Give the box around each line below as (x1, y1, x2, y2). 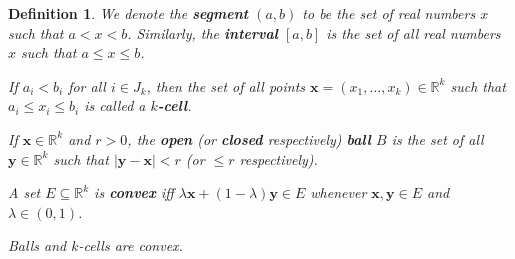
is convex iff (94, 182, 174, 203)
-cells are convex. (78, 235, 183, 256)
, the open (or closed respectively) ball (127, 128, 372, 149)
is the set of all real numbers (326, 22, 501, 43)
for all (68, 75, 106, 96)
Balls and (8, 235, 67, 256)
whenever (310, 182, 367, 203)
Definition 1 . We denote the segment (8, 3, 249, 23)
